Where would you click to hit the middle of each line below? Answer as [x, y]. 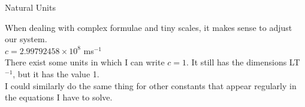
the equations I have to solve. [59, 97]
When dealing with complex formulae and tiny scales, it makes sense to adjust [149, 27]
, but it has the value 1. [56, 73]
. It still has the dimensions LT [243, 62]
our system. [26, 39]
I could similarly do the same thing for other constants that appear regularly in [151, 85]
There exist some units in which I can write [85, 62]
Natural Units [30, 7]
